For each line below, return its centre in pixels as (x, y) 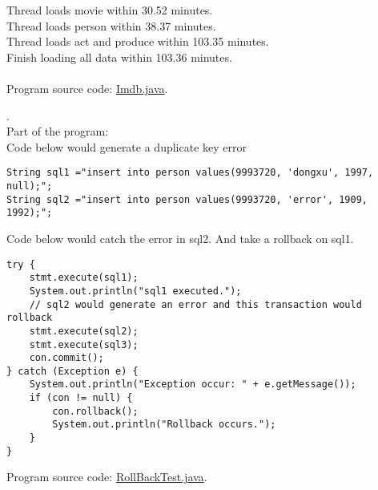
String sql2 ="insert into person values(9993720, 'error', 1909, (187, 199)
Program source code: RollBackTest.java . (107, 477)
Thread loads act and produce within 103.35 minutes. (138, 41)
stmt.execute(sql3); (84, 344)
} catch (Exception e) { (72, 371)
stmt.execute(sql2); (84, 331)
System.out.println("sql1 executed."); (135, 291)
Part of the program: (58, 131)
